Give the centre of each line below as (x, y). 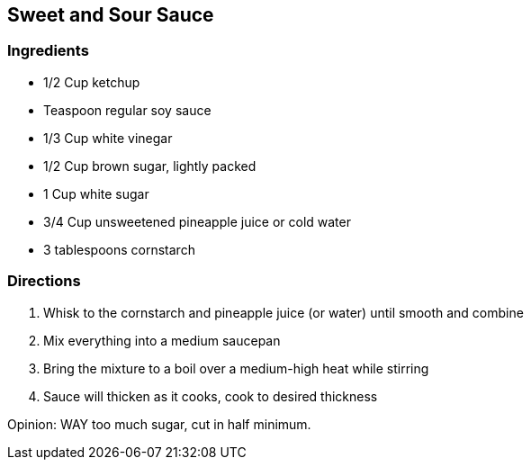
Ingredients (48, 51)
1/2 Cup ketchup (92, 82)
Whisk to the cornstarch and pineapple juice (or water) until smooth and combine (283, 312)
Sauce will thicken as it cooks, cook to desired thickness (211, 396)
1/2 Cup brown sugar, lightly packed (150, 166)
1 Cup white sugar (96, 193)
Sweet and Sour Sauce (111, 15)
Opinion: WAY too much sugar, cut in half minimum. (159, 424)
